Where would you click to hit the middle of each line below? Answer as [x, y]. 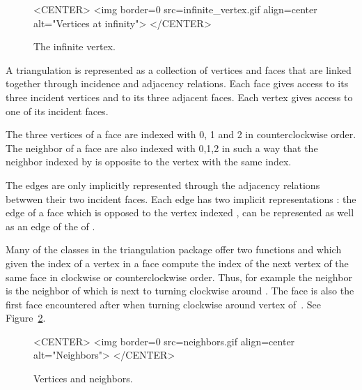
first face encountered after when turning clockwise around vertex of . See [164, 304]
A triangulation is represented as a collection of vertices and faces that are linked [179, 69]
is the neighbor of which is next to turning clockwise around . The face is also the [180, 291]
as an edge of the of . [50, 226]
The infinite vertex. [74, 46]
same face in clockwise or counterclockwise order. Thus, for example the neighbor [179, 277]
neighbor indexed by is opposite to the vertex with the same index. [149, 162]
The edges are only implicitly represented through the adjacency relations [163, 185]
